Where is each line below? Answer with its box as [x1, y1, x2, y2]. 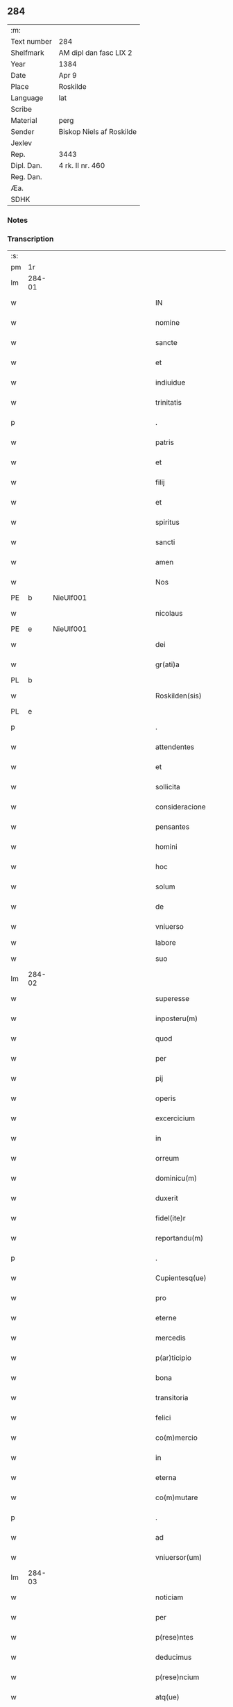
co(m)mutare [155, 1492, 198, 1502]
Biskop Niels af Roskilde [58, 126, 137, 136]
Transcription [7, 234, 54, 244]
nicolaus [155, 609, 183, 619]
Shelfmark [10, 48, 44, 58]
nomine [155, 318, 180, 328]
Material [10, 115, 37, 125]
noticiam [155, 1592, 184, 1602]
